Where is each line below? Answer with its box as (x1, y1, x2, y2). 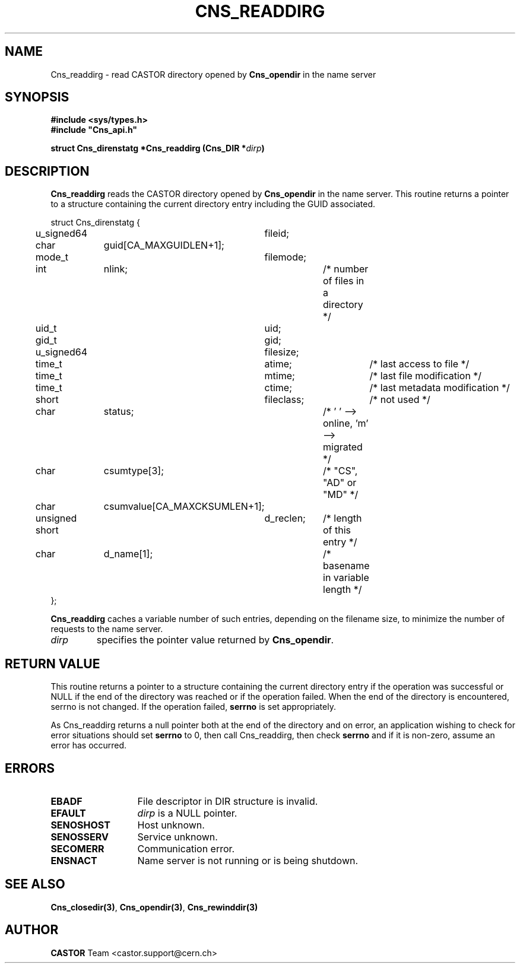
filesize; (264, 346, 299, 358)
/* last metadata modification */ (369, 382, 510, 394)
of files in (323, 275, 364, 287)
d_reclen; (264, 512, 306, 525)
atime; (264, 358, 292, 370)
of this (323, 524, 351, 537)
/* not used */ (369, 393, 430, 406)
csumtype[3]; (103, 465, 164, 477)
